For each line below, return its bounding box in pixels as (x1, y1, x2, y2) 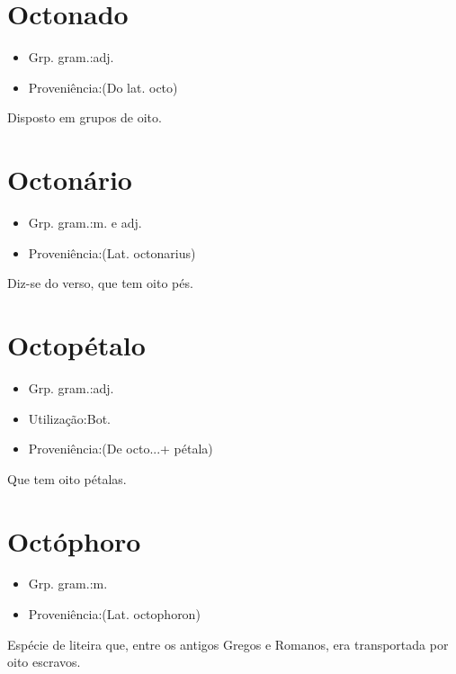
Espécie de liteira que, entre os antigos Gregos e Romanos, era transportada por (7, 634, 449, 653)
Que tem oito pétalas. (7, 469, 127, 488)
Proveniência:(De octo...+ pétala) (28, 439, 213, 458)
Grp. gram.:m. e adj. (28, 213, 142, 232)
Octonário (7, 161, 132, 198)
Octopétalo (7, 327, 146, 363)
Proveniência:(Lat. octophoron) (28, 605, 201, 624)
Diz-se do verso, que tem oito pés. (7, 274, 193, 292)
